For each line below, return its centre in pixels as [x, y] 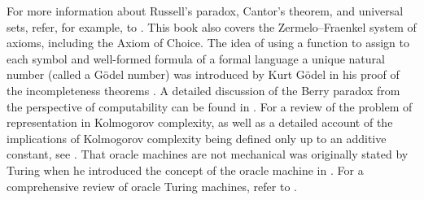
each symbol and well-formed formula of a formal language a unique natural [196, 58]
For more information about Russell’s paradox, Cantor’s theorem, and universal [205, 11]
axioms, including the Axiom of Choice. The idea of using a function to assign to [208, 43]
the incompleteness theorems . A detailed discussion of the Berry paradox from [203, 90]
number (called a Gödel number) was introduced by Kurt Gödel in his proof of [203, 74]
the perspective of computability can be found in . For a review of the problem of [210, 106]
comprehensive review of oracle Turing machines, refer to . [152, 186]
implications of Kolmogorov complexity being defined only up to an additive [197, 138]
